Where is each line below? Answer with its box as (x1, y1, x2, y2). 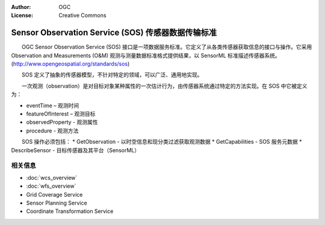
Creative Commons (58, 12, 107, 19)
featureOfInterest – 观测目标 (26, 110, 96, 117)
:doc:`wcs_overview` (26, 174, 78, 181)
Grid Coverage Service (26, 191, 83, 198)
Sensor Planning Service (26, 199, 87, 206)
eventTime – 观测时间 (26, 102, 79, 109)
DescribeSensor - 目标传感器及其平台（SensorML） (11, 146, 140, 153)
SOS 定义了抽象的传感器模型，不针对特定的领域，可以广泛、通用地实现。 (21, 71, 203, 78)
